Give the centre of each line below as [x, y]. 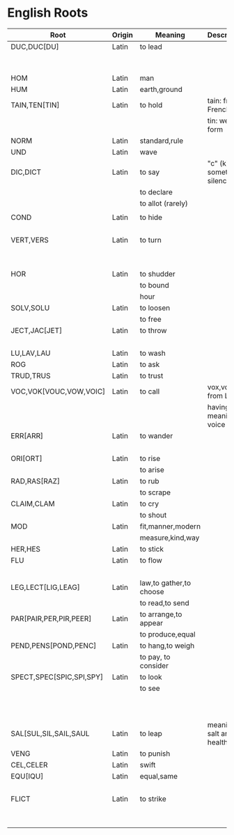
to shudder [157, 274]
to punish [155, 754]
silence [219, 180]
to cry [149, 504]
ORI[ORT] [27, 458]
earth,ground [161, 89]
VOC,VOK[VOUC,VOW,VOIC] [58, 391]
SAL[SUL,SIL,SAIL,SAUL [50, 733]
